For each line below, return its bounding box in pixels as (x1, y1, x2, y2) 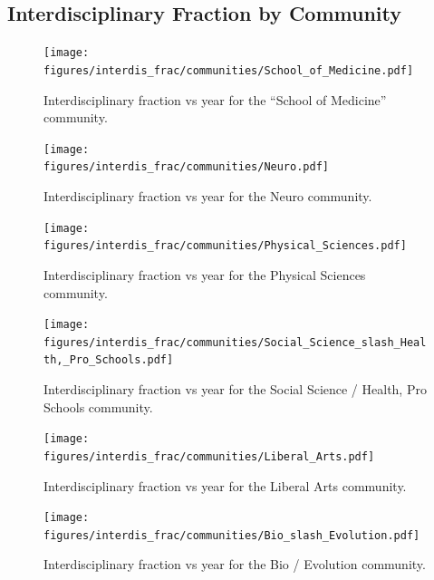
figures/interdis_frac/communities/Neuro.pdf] (43, 160, 329, 174)
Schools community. (43, 397, 153, 416)
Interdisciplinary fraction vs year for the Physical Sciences (43, 265, 366, 284)
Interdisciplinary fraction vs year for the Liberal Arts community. (43, 476, 407, 495)
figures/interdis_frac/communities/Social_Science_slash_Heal (43, 335, 427, 349)
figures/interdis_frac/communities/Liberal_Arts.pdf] (43, 449, 375, 463)
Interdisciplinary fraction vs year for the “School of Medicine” (43, 90, 387, 109)
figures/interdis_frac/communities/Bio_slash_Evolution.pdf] (43, 528, 420, 542)
